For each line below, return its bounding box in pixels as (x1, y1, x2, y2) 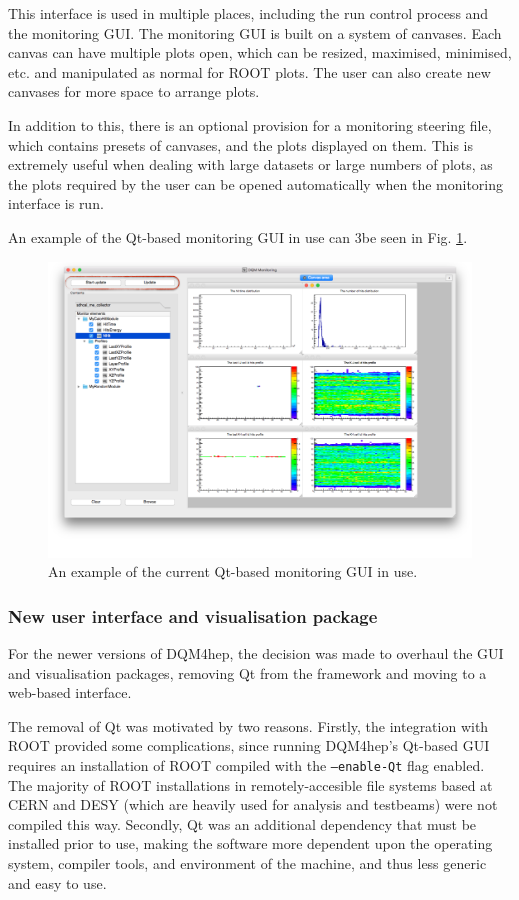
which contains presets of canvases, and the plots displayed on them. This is (8, 134, 474, 155)
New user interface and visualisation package (8, 603, 378, 628)
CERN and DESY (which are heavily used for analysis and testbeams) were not (8, 794, 498, 815)
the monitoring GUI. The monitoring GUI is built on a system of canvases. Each (8, 22, 502, 43)
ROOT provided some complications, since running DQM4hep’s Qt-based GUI (8, 735, 490, 756)
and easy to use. (8, 872, 107, 893)
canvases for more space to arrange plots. (8, 81, 260, 102)
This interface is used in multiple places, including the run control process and (8, 3, 489, 23)
